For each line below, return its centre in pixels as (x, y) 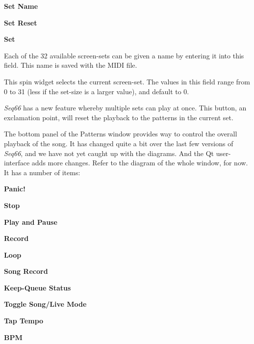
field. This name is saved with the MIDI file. (71, 65)
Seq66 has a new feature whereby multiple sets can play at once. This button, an (125, 108)
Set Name (21, 6)
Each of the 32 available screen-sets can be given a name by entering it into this (124, 55)
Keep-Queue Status (38, 287)
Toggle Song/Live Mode (45, 304)
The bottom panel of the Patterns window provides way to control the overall (121, 134)
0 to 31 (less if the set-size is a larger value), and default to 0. (97, 91)
